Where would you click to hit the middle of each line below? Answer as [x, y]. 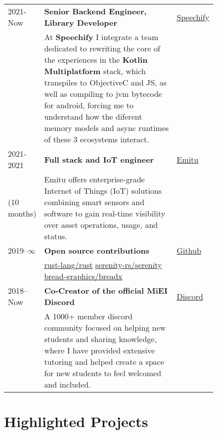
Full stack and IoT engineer [99, 159]
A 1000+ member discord [88, 316]
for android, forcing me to [89, 105]
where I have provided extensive [100, 350]
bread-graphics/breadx [83, 276]
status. [56, 236]
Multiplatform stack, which [95, 71]
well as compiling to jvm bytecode [103, 94]
